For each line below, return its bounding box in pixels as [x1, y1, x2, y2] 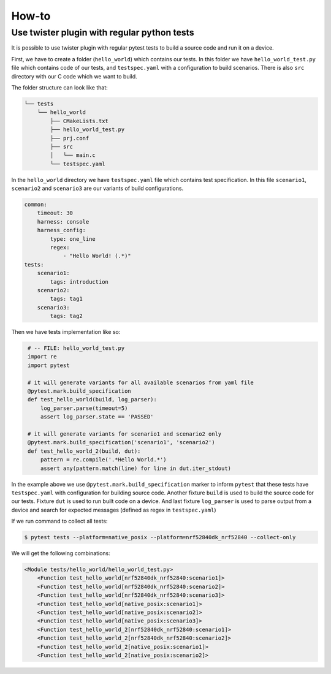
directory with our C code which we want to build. [11, 72, 137, 80]
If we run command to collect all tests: [11, 518, 108, 525]
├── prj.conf [50, 135, 89, 142]
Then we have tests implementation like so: [11, 328, 121, 336]
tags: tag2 [50, 312, 83, 320]
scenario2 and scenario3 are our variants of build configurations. [11, 184, 184, 192]
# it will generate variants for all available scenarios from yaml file [28, 379, 254, 386]
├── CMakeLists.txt [50, 117, 108, 124]
